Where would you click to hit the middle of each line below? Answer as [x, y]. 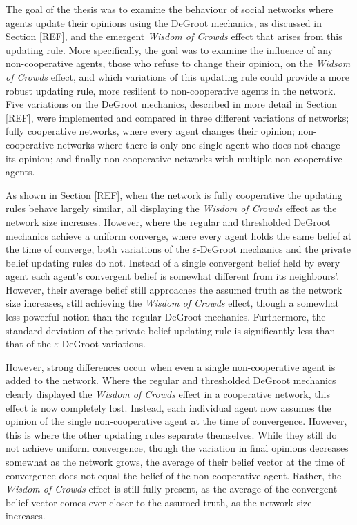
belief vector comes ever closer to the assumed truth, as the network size [159, 502]
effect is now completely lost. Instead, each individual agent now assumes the [168, 407]
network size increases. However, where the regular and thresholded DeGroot [168, 221]
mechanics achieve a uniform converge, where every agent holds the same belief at [179, 235]
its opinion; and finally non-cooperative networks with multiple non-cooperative [174, 158]
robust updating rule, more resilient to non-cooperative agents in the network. [171, 90]
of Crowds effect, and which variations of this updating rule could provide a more [178, 76]
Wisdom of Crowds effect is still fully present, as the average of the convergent [172, 489]
